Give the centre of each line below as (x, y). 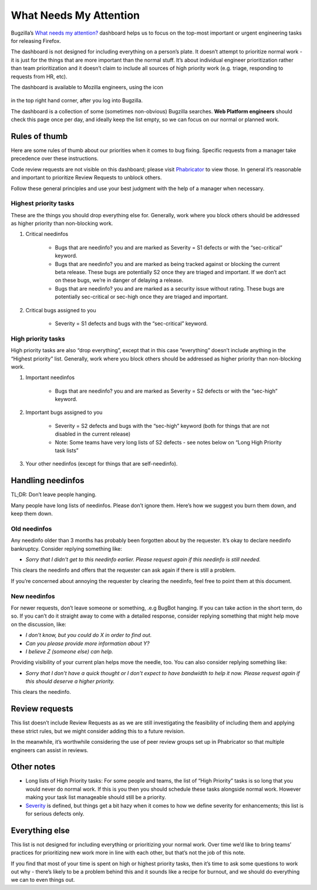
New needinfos (33, 596)
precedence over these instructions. (55, 159)
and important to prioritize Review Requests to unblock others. (86, 178)
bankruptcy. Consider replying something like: (67, 548)
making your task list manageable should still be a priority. (96, 797)
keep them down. (32, 514)
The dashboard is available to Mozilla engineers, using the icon (87, 87)
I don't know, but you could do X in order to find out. (89, 635)
